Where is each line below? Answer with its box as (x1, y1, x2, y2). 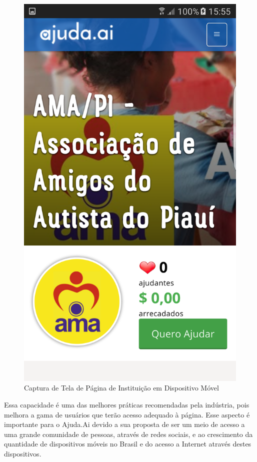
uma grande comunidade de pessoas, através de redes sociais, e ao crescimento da (4, 428, 253, 439)
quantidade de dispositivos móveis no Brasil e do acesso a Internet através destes (4, 438, 251, 449)
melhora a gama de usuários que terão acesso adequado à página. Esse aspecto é (4, 409, 250, 419)
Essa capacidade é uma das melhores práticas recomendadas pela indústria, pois (4, 399, 249, 409)
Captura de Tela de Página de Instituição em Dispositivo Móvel (24, 382, 219, 393)
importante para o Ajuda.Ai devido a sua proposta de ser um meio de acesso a (4, 419, 245, 429)
